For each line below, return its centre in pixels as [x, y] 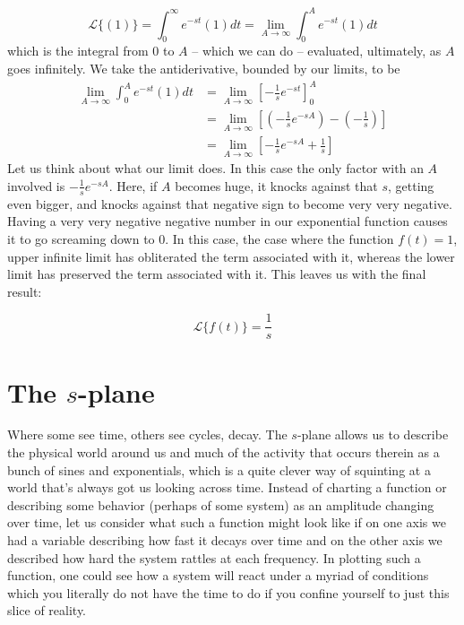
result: [25, 291]
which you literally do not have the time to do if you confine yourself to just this [228, 592]
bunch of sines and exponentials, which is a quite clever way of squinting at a [219, 469]
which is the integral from [78, 51]
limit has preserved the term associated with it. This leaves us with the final [217, 274]
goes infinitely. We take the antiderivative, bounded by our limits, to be [204, 68]
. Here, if [133, 185]
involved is [36, 185]
